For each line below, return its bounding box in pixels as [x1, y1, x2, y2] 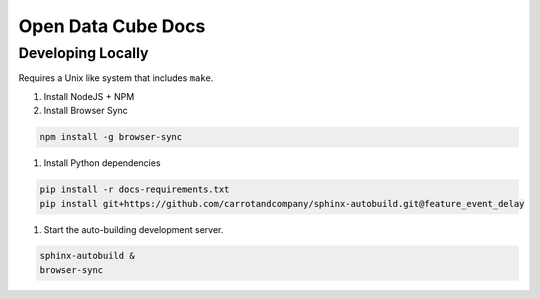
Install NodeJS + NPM [43, 90, 135, 102]
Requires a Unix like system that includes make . [18, 72, 214, 84]
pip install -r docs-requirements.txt [39, 184, 230, 195]
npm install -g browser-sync [39, 131, 183, 143]
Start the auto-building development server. [43, 223, 224, 235]
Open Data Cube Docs [18, 15, 206, 37]
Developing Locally [18, 44, 149, 62]
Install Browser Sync [43, 105, 129, 117]
